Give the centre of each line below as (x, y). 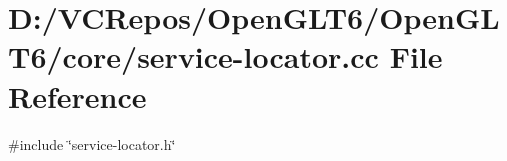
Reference (77, 95)
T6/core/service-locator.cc (193, 56)
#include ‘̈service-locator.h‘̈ (92, 143)
